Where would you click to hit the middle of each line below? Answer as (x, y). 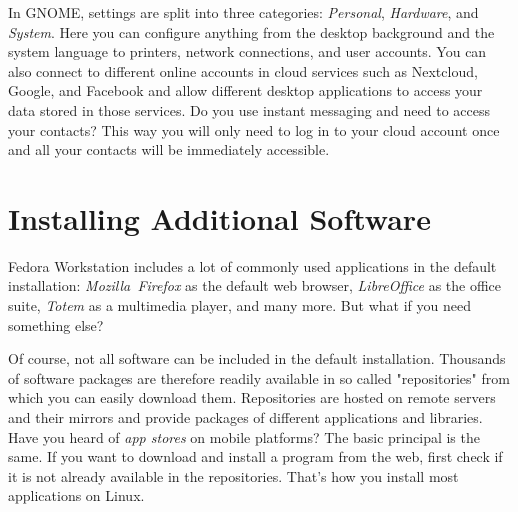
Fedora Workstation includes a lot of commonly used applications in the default (252, 265)
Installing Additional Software (219, 217)
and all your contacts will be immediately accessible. (169, 149)
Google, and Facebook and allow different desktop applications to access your (245, 90)
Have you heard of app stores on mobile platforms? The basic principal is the (244, 436)
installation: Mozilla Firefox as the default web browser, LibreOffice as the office (255, 285)
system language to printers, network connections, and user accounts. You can (247, 51)
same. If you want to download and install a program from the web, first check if (255, 456)
